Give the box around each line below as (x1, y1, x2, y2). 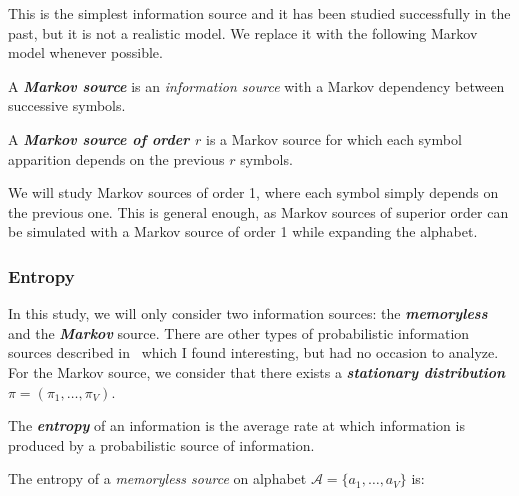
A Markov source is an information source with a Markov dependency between (8, 75, 505, 96)
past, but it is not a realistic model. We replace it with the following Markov (8, 22, 478, 43)
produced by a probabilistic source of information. (8, 434, 315, 455)
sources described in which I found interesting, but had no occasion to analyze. (8, 342, 499, 363)
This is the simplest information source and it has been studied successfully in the (8, 3, 511, 23)
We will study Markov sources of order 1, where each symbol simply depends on (8, 182, 499, 203)
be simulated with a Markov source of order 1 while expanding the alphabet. (8, 221, 478, 242)
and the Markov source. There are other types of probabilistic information (8, 322, 470, 343)
